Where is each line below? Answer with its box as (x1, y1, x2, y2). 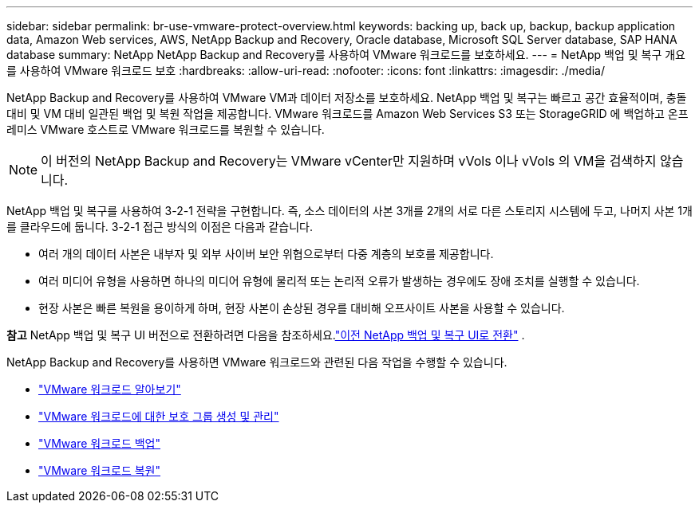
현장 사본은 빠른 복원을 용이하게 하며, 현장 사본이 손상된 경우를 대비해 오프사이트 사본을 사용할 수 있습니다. (38, 301, 565, 315)
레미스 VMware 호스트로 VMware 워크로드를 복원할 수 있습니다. (6, 123, 325, 136)
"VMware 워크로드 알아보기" (38, 382, 181, 396)
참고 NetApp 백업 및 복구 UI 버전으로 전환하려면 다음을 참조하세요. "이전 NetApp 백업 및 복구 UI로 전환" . (6, 328, 525, 342)
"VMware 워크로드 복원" (38, 464, 161, 477)
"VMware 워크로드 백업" (38, 437, 161, 450)
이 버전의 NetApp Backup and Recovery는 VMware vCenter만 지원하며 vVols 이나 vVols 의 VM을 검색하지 (41, 153, 657, 169)
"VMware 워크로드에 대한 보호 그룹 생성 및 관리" (38, 409, 279, 423)
